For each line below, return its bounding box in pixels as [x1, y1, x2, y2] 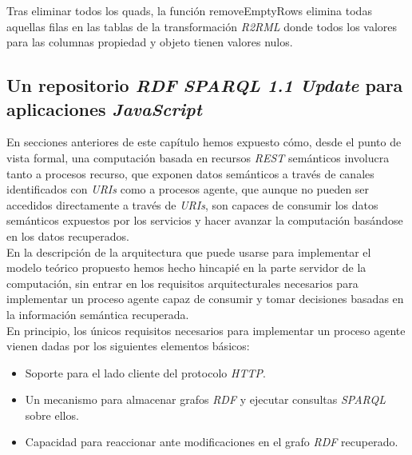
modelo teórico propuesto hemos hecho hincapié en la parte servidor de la [6, 259, 366, 276]
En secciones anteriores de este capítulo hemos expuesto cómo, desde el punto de [6, 134, 402, 150]
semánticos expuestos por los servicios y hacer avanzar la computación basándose [6, 212, 403, 229]
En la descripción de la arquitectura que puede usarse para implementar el [6, 243, 371, 260]
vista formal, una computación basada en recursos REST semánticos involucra [6, 149, 390, 166]
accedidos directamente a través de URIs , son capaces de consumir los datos [6, 196, 378, 213]
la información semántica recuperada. [6, 305, 189, 322]
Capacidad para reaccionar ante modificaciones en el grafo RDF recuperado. [25, 433, 398, 450]
